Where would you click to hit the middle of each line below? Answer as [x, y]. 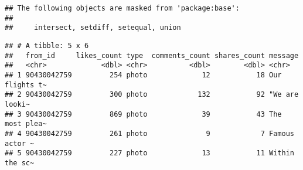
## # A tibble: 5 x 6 [47, 45]
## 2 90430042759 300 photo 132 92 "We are [152, 95]
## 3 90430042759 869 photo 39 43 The [143, 114]
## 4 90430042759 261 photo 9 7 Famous [149, 133]
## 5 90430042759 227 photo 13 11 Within [149, 153]
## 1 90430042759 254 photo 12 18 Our [143, 75]
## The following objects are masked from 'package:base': [122, 8]
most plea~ [26, 124]
